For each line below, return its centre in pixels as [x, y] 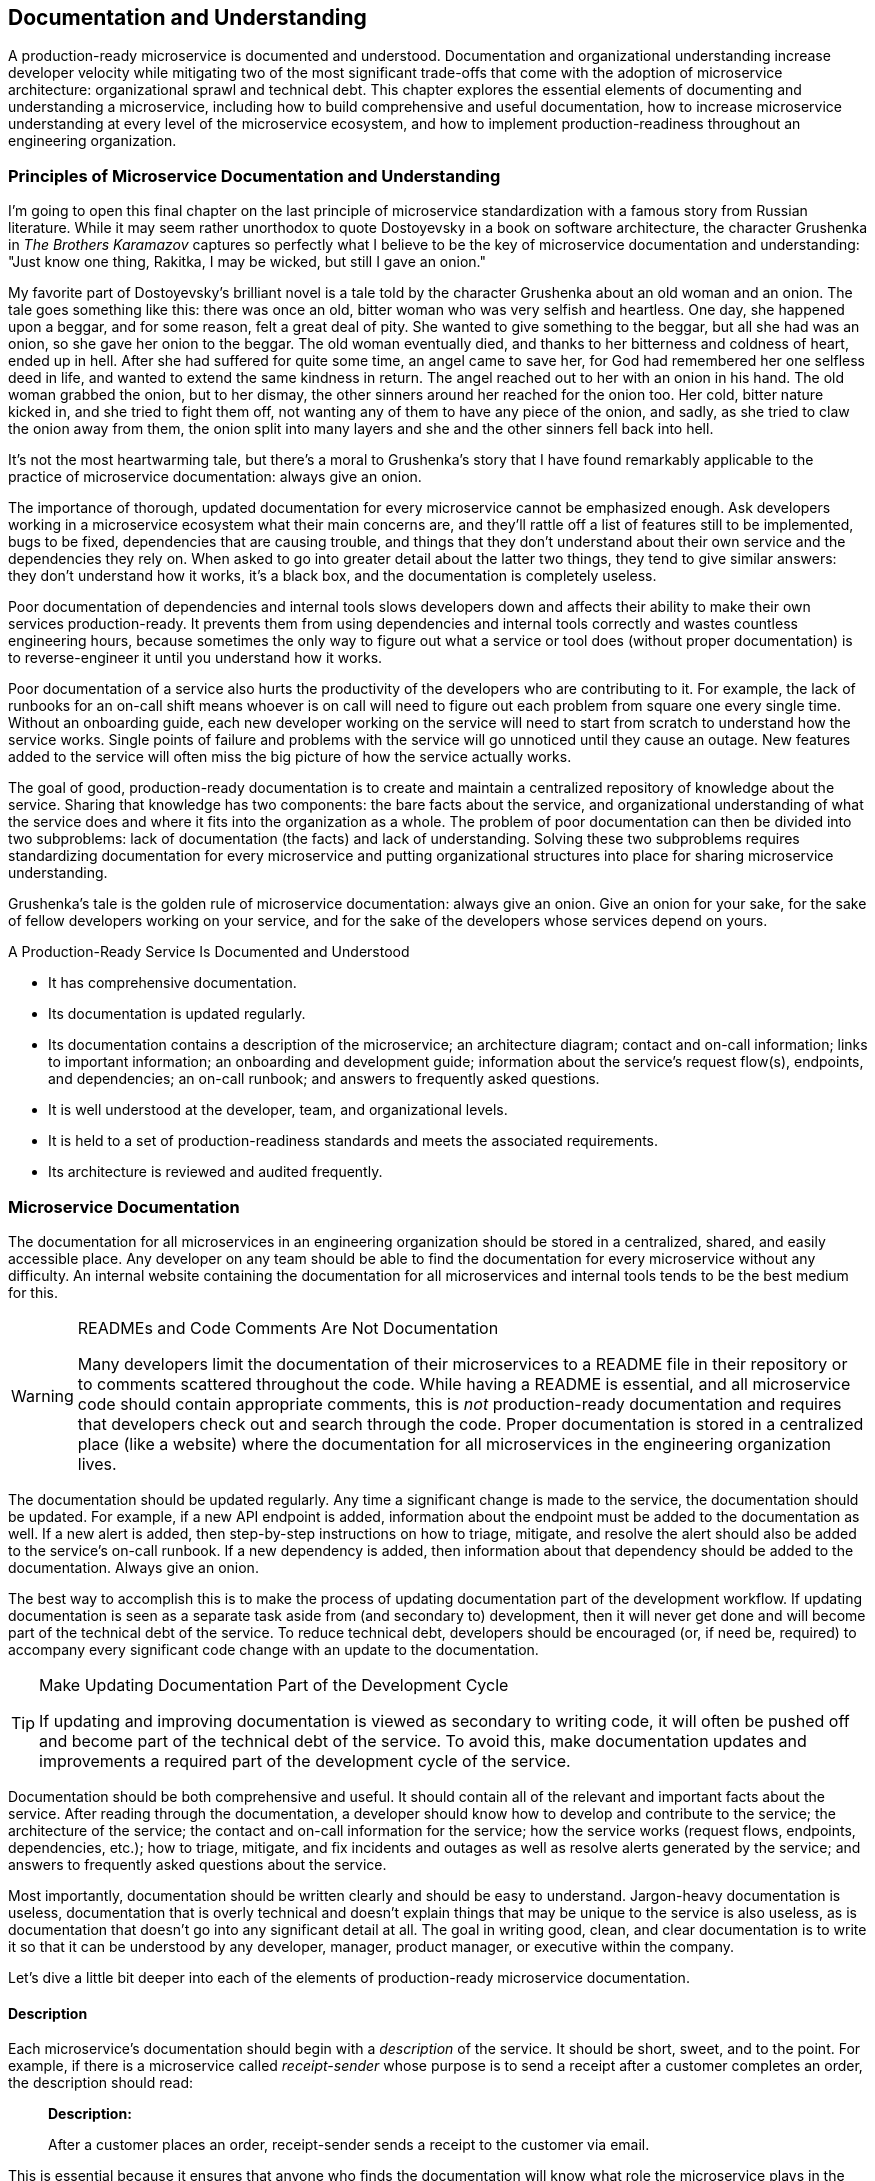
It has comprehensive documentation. [172, 983]
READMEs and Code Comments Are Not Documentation [288, 1327]
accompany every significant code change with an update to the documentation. [273, 1649]
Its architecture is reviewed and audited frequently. [215, 1172]
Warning [42, 1395]
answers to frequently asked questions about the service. [197, 1864]
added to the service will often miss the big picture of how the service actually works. [290, 757]
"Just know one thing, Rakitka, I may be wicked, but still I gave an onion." [247, 262]
